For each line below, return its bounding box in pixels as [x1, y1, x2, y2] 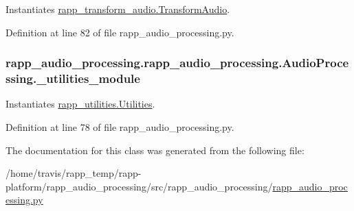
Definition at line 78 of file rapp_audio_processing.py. [5, 119, 234, 134]
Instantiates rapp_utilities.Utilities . [5, 97, 155, 111]
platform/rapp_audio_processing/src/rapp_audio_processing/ [5, 179, 273, 193]
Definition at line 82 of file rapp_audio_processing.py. [5, 25, 234, 39]
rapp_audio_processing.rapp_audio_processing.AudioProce [5, 54, 349, 71]
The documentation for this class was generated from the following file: [5, 142, 305, 157]
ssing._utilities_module [5, 70, 140, 87]
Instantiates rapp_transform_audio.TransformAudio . [5, 2, 230, 16]
